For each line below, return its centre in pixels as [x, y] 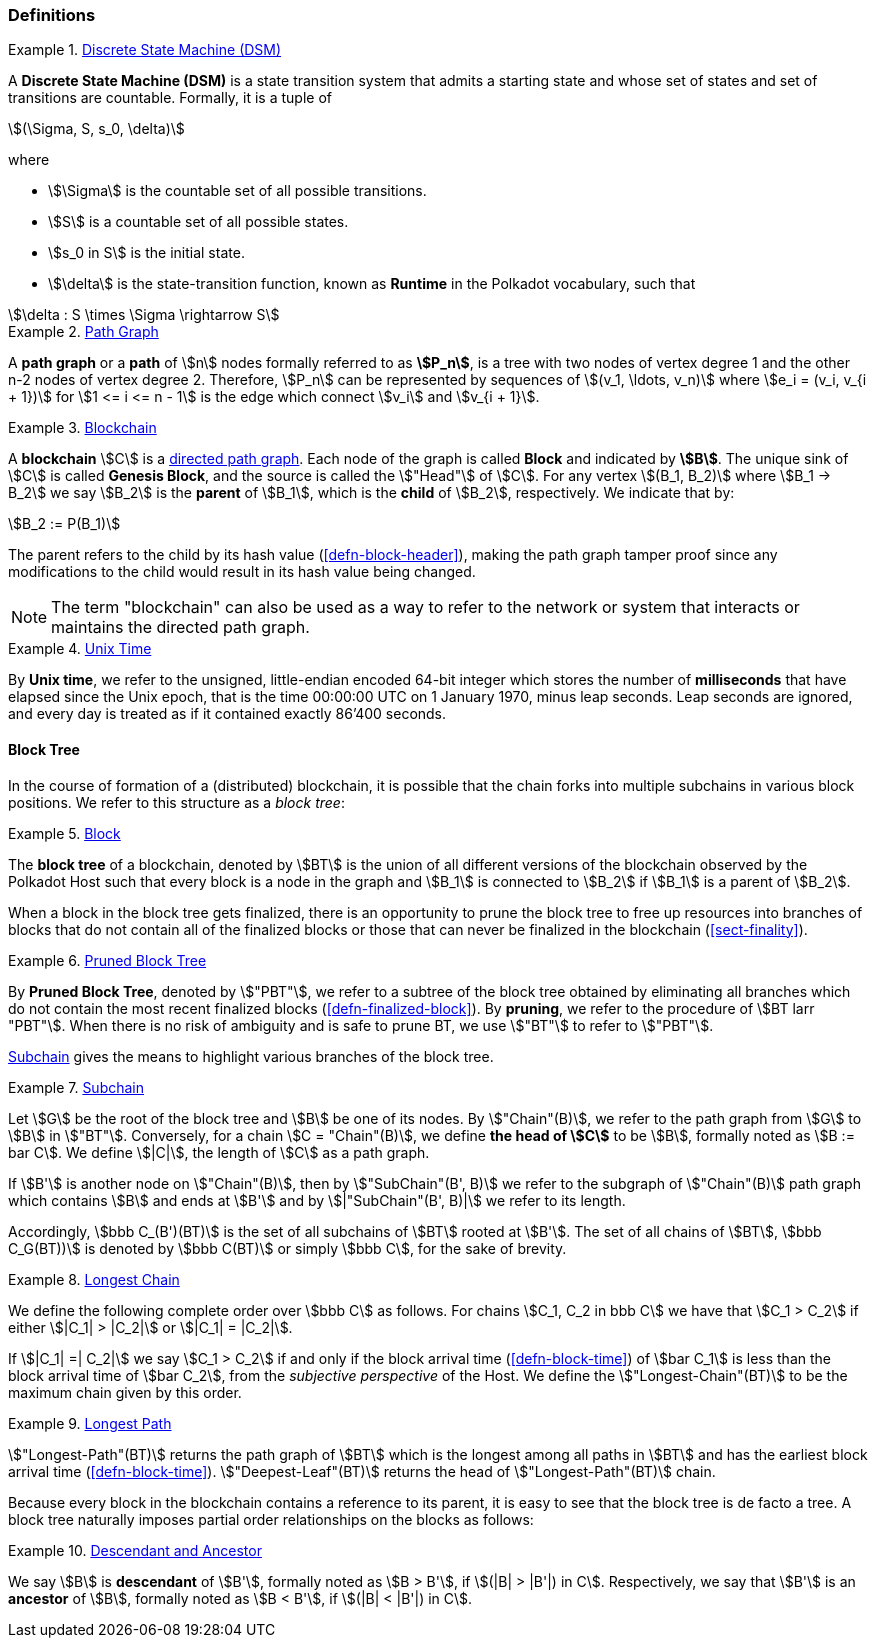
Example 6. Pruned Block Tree [107, 960]
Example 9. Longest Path [90, 1423]
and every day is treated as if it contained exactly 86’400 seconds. [227, 714]
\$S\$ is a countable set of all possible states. [198, 222]
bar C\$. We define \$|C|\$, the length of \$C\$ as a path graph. [219, 1152]
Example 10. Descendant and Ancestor [135, 1550]
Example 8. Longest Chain [94, 1279]
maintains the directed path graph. [180, 627]
